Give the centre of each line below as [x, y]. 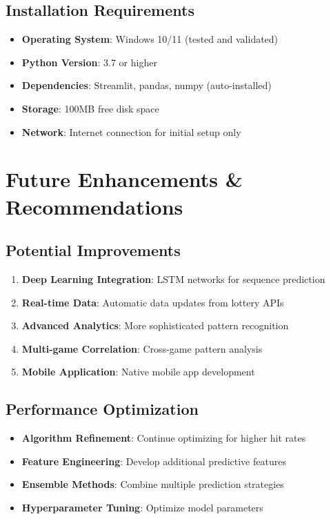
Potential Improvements [93, 250]
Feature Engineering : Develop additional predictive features [154, 461]
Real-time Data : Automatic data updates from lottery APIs [153, 302]
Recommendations [94, 206]
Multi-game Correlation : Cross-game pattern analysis [142, 348]
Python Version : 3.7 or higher [89, 62]
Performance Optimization [102, 409]
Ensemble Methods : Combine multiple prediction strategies [153, 484]
